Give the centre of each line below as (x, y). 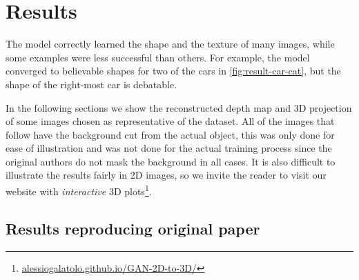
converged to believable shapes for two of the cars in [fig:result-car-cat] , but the (173, 71)
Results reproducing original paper (133, 228)
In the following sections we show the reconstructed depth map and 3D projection (179, 107)
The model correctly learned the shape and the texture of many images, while (170, 44)
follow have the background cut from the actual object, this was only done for (170, 134)
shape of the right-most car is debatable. (91, 84)
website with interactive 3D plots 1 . (79, 190)
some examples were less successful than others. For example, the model (158, 57)
